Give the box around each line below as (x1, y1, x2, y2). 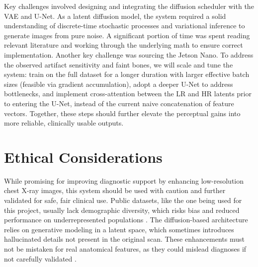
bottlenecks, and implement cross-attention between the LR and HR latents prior (4, 88, 252, 99)
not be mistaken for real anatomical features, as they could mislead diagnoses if (4, 244, 247, 254)
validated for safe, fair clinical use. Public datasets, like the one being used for (4, 195, 242, 205)
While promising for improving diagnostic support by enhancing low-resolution (4, 175, 244, 186)
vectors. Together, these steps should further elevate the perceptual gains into (4, 108, 241, 118)
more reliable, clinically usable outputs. (4, 118, 124, 128)
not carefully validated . (4, 253, 77, 264)
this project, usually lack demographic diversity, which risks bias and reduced (4, 204, 240, 215)
